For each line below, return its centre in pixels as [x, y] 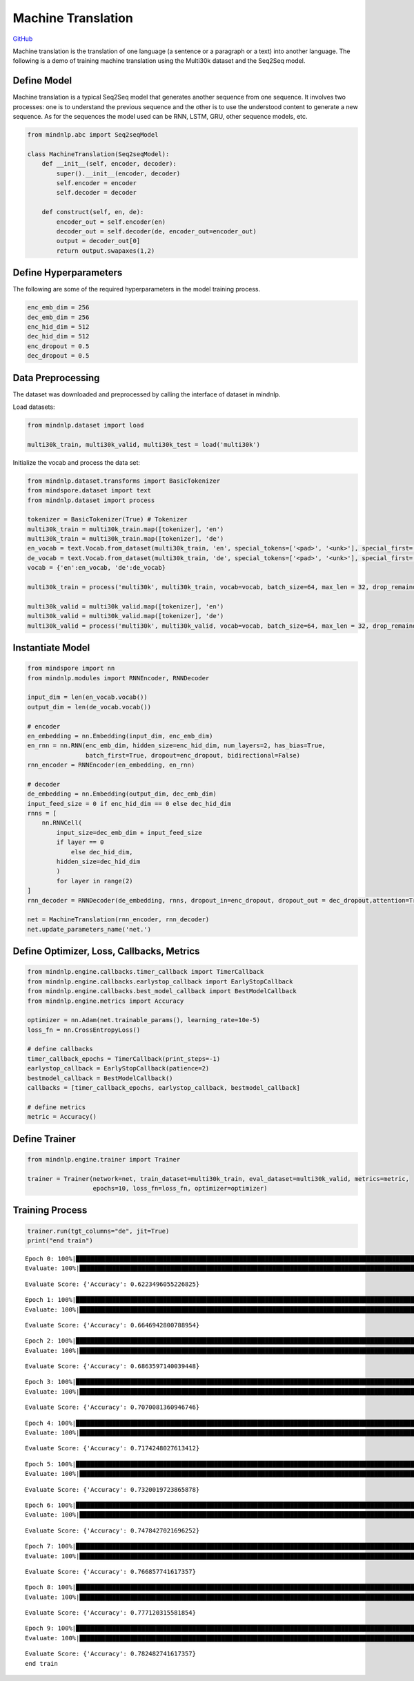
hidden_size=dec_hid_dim [98, 862]
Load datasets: [34, 407]
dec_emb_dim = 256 [58, 317]
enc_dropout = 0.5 [58, 346]
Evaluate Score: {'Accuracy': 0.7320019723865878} [112, 1489]
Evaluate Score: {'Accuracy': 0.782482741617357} [111, 1654]
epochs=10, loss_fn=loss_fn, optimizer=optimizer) [180, 1188]
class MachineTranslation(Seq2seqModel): [98, 154]
